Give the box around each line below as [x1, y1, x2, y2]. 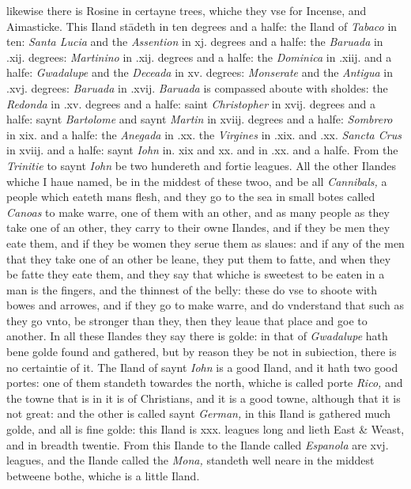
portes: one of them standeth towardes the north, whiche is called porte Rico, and [6, 374, 403, 391]
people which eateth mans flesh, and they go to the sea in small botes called [6, 188, 375, 205]
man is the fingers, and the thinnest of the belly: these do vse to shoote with [6, 281, 378, 298]
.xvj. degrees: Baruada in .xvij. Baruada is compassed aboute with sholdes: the [6, 79, 388, 96]
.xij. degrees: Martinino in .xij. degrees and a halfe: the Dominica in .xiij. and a [6, 48, 392, 65]
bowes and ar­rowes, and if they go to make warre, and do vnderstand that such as [6, 297, 405, 313]
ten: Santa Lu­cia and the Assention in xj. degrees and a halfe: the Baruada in [6, 33, 383, 50]
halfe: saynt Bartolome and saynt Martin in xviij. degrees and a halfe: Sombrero [6, 111, 393, 127]
